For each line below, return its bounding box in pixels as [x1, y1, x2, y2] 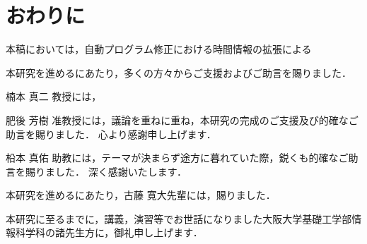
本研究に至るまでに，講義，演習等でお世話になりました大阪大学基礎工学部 [6, 211, 352, 226]
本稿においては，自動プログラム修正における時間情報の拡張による [6, 42, 312, 56]
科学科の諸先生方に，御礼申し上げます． [15, 225, 203, 240]
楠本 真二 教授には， [6, 89, 102, 104]
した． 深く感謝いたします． [54, 164, 187, 178]
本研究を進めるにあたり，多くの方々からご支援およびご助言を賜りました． [6, 65, 352, 80]
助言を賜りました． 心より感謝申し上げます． [6, 126, 216, 141]
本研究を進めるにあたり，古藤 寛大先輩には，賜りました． [6, 188, 276, 202]
